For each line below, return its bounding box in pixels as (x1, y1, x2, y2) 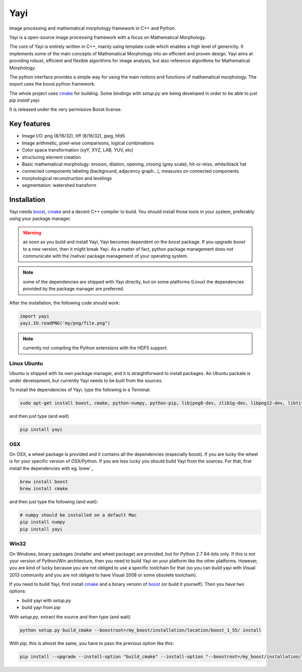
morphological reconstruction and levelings (22, 175, 112, 181)
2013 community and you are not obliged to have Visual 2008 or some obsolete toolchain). (9, 572, 197, 578)
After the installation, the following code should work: (9, 300, 120, 306)
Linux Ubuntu (9, 360, 43, 367)
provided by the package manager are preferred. (23, 286, 124, 292)
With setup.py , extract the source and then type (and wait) (9, 614, 131, 620)
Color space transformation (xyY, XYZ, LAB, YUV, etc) (22, 147, 133, 153)
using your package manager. (9, 215, 71, 221)
